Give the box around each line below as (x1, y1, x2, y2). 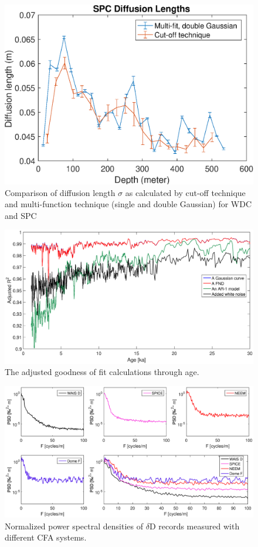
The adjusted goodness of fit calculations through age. (5, 366, 199, 378)
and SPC (5, 209, 37, 221)
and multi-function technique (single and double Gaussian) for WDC (5, 198, 252, 210)
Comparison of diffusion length (5, 186, 116, 198)
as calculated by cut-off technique (125, 186, 246, 198)
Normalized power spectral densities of (5, 519, 143, 532)
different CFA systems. (5, 531, 87, 543)
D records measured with (149, 519, 240, 532)
